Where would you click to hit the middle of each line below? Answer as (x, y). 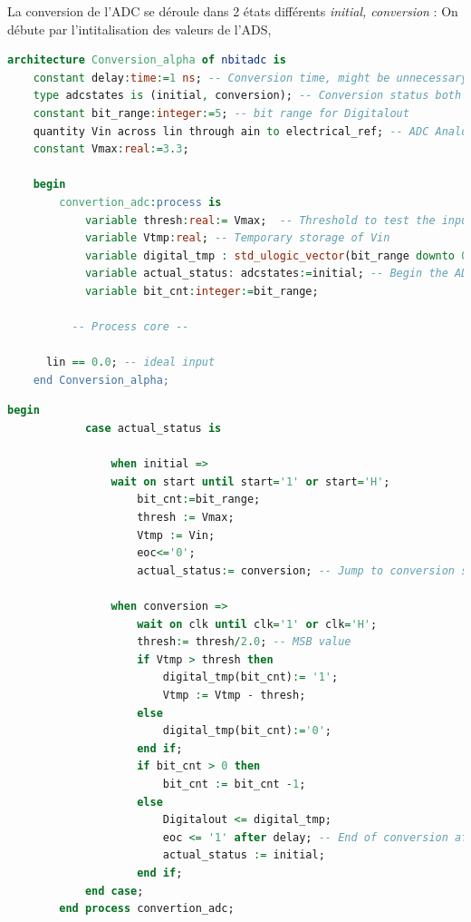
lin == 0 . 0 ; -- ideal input (130, 363)
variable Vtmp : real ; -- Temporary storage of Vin (237, 238)
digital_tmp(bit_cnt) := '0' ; (247, 731)
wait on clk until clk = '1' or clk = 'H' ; (257, 624)
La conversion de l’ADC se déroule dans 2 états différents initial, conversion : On (233, 11)
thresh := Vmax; (186, 518)
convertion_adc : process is (140, 202)
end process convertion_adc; (147, 909)
